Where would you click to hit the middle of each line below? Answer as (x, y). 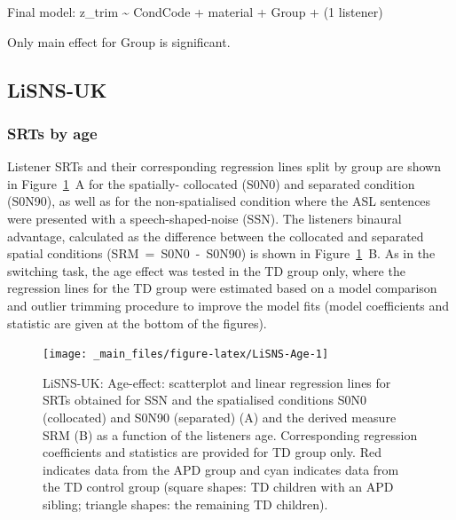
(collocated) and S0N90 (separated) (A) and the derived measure (220, 417)
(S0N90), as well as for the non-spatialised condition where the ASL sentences (219, 201)
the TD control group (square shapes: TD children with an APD (218, 487)
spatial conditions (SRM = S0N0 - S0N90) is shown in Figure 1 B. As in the (221, 253)
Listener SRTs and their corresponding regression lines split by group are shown (224, 166)
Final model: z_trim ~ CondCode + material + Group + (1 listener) (195, 12)
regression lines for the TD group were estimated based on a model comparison (222, 288)
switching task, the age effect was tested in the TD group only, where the (206, 270)
